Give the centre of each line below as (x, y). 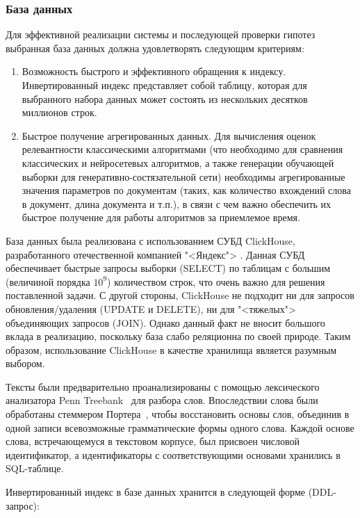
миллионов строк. (59, 112)
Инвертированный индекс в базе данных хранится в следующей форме (155, 492)
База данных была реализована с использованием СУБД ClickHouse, (150, 240)
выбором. (25, 363)
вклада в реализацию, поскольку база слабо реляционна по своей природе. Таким (178, 336)
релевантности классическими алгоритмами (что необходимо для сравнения (182, 149)
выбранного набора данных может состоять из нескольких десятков (165, 98)
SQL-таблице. (35, 468)
